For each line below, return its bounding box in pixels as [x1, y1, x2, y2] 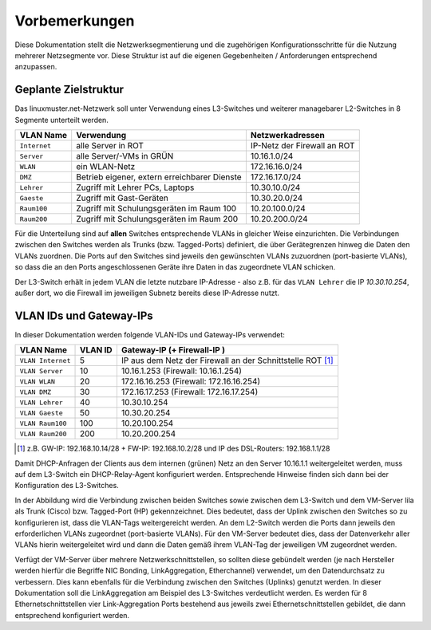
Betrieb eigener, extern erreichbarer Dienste [76, 171, 243, 183]
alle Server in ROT [76, 140, 144, 152]
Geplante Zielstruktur [14, 83, 124, 96]
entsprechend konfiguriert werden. [14, 610, 130, 620]
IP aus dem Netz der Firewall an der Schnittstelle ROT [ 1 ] [121, 355, 334, 366]
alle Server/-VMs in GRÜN [76, 151, 174, 162]
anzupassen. [14, 62, 57, 72]
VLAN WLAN [19, 377, 56, 386]
